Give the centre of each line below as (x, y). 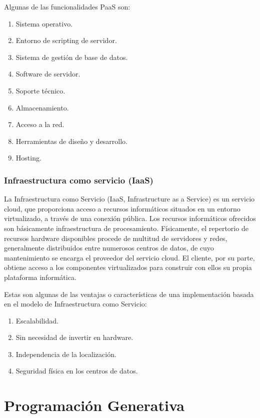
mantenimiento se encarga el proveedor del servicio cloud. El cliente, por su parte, (129, 257)
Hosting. (28, 158)
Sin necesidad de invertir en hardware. (74, 337)
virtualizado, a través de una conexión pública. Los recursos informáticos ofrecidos (130, 218)
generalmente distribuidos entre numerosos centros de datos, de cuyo (109, 248)
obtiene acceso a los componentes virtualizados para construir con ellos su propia (128, 267)
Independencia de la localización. (66, 354)
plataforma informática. (40, 277)
